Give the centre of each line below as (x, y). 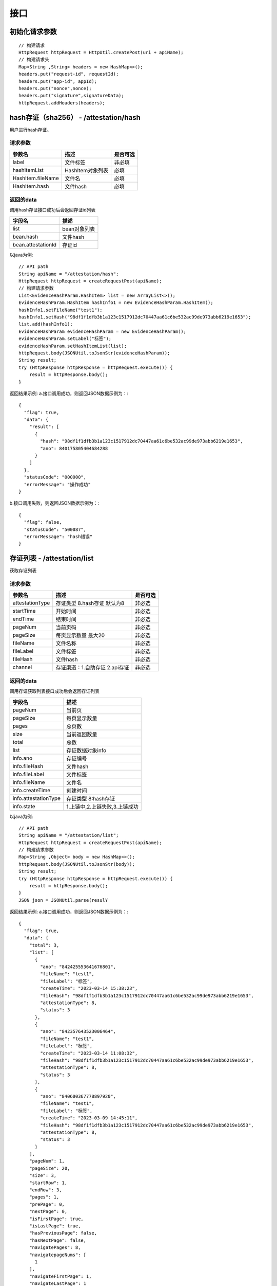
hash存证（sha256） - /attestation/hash (75, 118)
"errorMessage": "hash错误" (58, 537)
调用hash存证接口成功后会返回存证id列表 (53, 210)
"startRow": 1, (48, 1183)
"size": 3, (43, 1176)
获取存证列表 (23, 570)
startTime (24, 611)
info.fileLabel (28, 774)
